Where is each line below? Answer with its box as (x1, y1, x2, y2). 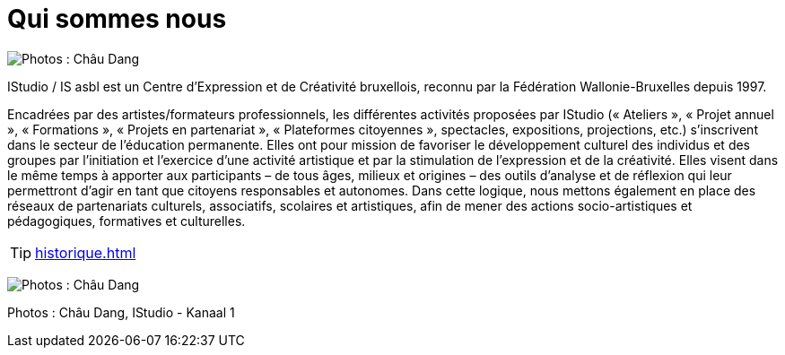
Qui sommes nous (7, 4, 227, 34)
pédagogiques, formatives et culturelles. (7, 212, 246, 229)
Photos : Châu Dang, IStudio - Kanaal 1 (7, 304, 235, 320)
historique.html (35, 243, 136, 262)
